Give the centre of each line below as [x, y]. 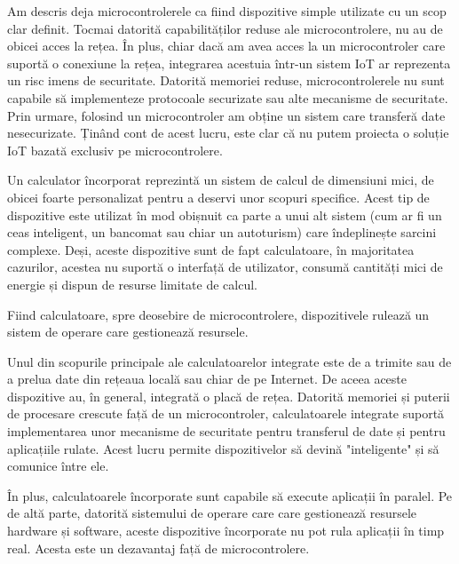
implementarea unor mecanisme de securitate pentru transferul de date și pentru [226, 431]
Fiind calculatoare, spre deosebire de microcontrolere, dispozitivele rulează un [218, 314]
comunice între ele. [58, 466]
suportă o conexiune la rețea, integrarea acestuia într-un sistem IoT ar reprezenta [229, 63]
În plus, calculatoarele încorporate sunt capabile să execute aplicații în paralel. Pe [230, 495]
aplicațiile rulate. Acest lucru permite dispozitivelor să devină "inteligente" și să [223, 448]
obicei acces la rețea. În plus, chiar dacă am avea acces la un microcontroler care [226, 46]
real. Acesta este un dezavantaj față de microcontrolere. [158, 548]
